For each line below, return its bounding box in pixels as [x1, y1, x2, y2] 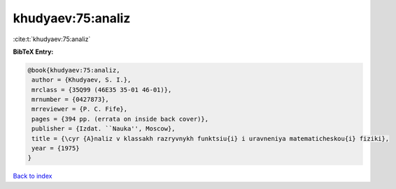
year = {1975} [31, 144, 80, 153]
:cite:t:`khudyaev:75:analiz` [13, 35, 91, 43]
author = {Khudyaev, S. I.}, [31, 76, 132, 84]
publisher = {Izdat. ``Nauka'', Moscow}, [31, 125, 176, 133]
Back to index [13, 172, 52, 181]
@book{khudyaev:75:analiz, [27, 66, 120, 74]
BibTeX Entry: [13, 47, 54, 56]
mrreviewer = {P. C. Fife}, [31, 105, 128, 113]
